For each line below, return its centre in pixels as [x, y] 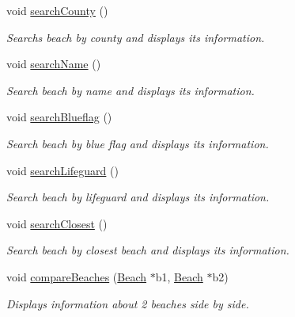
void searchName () [54, 64]
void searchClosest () [57, 223]
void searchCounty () [57, 10]
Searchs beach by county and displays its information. [136, 37]
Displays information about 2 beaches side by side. [128, 303]
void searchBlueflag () [59, 117]
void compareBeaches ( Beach [77, 276]
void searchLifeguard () [62, 170]
